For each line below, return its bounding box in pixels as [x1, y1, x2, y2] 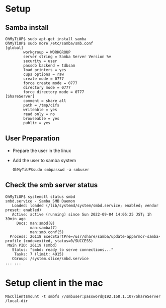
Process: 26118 [10, 234, 42, 239]
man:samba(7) [30, 225, 57, 230]
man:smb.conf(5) [30, 229, 64, 235]
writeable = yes [23, 107, 57, 112]
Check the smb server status [5, 181, 98, 189]
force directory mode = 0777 [23, 89, 85, 94]
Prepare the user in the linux [12, 147, 71, 153]
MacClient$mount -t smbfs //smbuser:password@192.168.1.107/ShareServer [5, 294, 161, 299]
